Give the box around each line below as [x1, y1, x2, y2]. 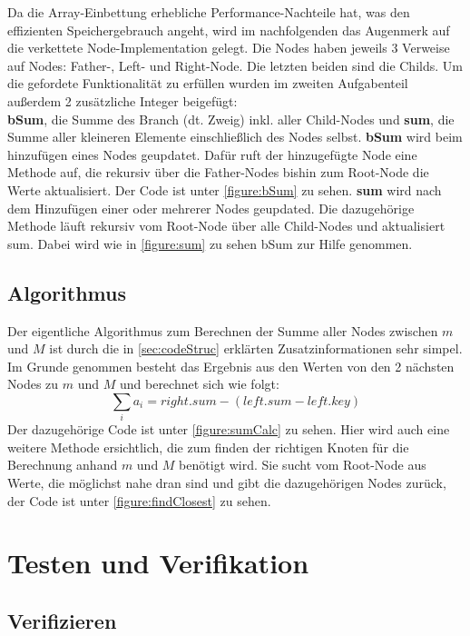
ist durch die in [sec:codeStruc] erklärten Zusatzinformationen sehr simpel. [49, 339, 463, 358]
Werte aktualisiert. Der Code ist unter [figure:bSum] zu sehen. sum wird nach [7, 180, 442, 199]
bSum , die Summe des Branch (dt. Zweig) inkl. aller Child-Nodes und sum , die [7, 109, 455, 128]
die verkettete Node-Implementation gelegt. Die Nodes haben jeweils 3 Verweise [7, 38, 450, 57]
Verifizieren [7, 606, 117, 634]
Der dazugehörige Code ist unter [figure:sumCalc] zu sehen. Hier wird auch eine [7, 420, 450, 439]
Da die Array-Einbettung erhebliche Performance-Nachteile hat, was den [7, 3, 410, 21]
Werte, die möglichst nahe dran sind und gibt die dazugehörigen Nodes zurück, [7, 473, 446, 492]
